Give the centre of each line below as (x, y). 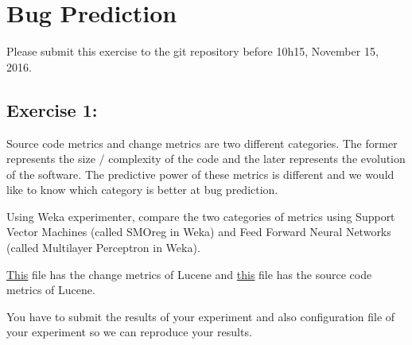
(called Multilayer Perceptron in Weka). (103, 248)
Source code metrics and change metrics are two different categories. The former (202, 143)
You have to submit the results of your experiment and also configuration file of (201, 316)
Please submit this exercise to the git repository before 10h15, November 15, (192, 51)
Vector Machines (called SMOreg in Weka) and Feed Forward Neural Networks (199, 232)
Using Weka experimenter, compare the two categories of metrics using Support (201, 216)
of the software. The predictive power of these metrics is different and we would (200, 174)
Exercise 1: (52, 109)
